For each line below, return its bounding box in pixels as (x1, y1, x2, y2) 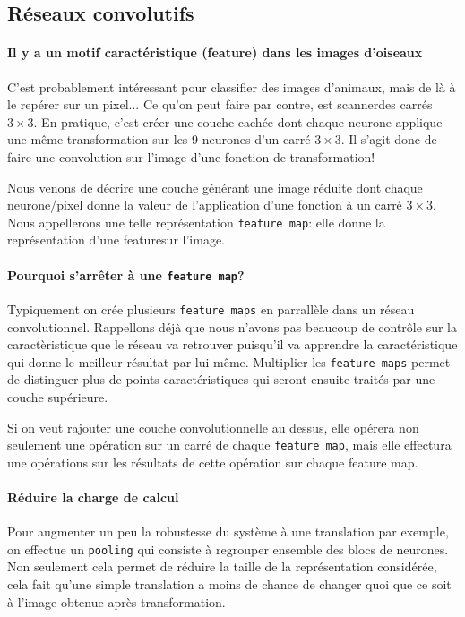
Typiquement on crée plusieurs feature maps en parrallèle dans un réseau (7, 299, 415, 318)
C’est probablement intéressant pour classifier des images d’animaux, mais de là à (7, 77, 456, 96)
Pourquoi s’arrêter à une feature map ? (7, 265, 245, 284)
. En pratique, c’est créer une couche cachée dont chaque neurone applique (33, 112, 443, 131)
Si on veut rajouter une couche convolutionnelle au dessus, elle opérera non (7, 417, 419, 436)
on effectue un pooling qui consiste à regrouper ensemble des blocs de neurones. (7, 539, 449, 558)
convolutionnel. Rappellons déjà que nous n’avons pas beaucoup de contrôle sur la (7, 317, 457, 336)
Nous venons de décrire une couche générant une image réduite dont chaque (7, 177, 423, 196)
